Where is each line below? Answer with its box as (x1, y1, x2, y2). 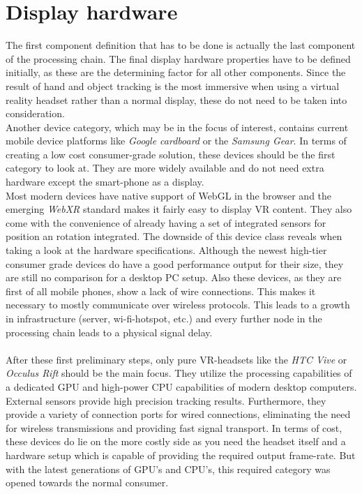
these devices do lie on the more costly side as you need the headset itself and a (6, 434, 346, 449)
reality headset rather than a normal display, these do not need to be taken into (6, 92, 347, 107)
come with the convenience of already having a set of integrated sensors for (6, 215, 326, 230)
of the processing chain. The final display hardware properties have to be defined (6, 51, 351, 66)
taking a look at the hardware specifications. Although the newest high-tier (6, 243, 327, 257)
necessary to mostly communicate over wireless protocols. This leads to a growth (6, 297, 350, 312)
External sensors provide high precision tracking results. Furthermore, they (6, 393, 326, 407)
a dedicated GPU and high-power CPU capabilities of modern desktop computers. (6, 379, 357, 394)
